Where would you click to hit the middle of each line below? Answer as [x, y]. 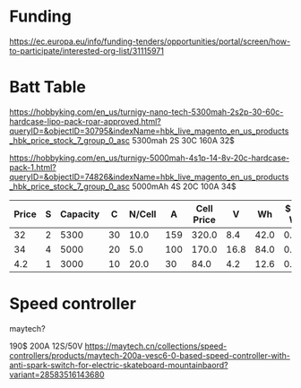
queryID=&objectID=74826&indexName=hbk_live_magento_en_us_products [149, 177]
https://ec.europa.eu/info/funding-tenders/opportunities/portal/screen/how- [150, 41]
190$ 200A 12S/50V [46, 346]
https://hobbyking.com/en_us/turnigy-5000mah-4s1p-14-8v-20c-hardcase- [150, 158]
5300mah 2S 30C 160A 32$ [183, 140]
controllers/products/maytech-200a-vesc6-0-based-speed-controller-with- [150, 355]
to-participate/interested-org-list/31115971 [86, 50]
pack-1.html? [33, 167]
